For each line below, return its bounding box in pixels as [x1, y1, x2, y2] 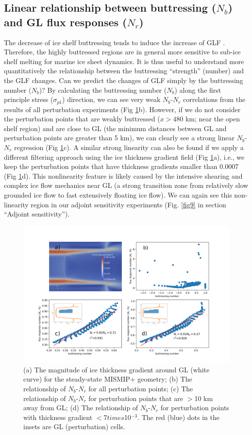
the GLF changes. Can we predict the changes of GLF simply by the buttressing [4, 75, 243, 85]
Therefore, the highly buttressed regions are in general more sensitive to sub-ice [4, 47, 241, 57]
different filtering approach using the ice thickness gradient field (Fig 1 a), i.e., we [4, 151, 245, 162]
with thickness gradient [23, 412, 93, 422]
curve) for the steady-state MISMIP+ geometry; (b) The [23, 374, 192, 384]
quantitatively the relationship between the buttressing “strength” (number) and [4, 66, 244, 76]
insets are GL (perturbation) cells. [23, 421, 125, 432]
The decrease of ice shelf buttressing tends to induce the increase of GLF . [4, 37, 225, 47]
